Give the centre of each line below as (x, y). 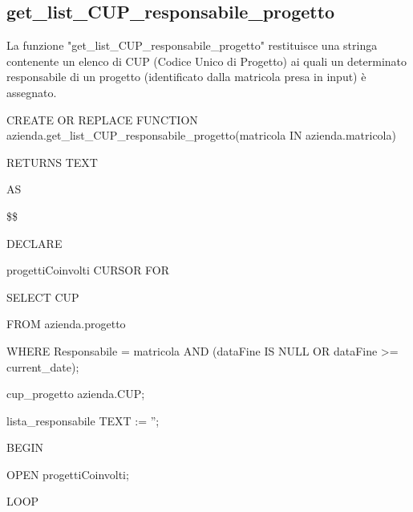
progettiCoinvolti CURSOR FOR (88, 270)
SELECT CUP (43, 297)
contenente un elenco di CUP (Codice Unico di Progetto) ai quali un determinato (207, 61)
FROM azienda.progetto (66, 324)
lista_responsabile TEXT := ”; (83, 420)
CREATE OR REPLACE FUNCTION (102, 119)
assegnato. (32, 92)
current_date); (43, 366)
